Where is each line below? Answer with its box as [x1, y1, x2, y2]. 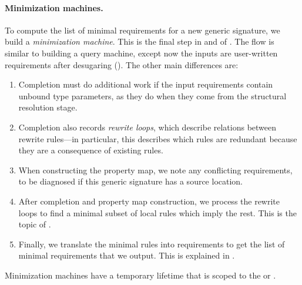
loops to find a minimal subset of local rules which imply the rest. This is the [18, 206, 297, 219]
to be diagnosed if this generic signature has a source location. [18, 175, 243, 187]
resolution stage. [18, 101, 78, 113]
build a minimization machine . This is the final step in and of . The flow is [5, 35, 274, 48]
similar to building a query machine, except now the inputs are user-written [5, 46, 278, 59]
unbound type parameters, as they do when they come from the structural [18, 89, 287, 102]
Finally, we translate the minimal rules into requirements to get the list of [18, 237, 285, 250]
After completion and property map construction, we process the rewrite [18, 195, 280, 207]
